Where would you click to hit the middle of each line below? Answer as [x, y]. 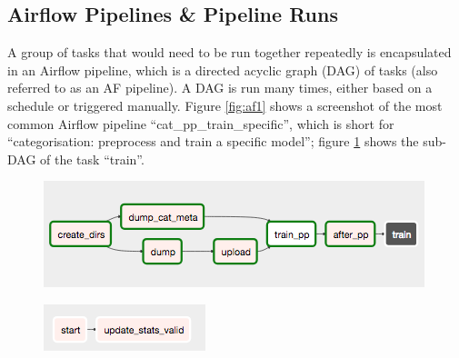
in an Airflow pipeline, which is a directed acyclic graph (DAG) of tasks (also [223, 70]
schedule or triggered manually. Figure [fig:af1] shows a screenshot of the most [225, 105]
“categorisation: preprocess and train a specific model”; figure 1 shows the [213, 141]
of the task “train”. [92, 159]
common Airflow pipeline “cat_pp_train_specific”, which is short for [201, 123]
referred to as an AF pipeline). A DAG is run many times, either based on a [220, 88]
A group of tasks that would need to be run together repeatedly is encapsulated [229, 52]
